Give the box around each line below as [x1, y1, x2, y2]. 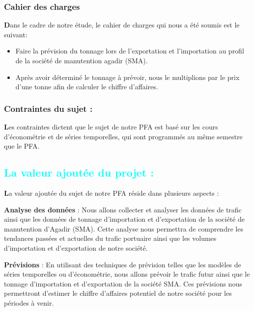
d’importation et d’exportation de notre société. [4, 242, 148, 253]
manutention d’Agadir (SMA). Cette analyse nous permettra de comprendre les [4, 223, 243, 233]
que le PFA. [4, 141, 40, 151]
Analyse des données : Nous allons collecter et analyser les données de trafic [4, 204, 242, 214]
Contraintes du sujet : [4, 102, 93, 114]
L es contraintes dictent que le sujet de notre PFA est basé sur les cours [4, 122, 218, 131]
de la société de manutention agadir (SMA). [15, 55, 148, 65]
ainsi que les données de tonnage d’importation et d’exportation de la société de [4, 214, 245, 224]
